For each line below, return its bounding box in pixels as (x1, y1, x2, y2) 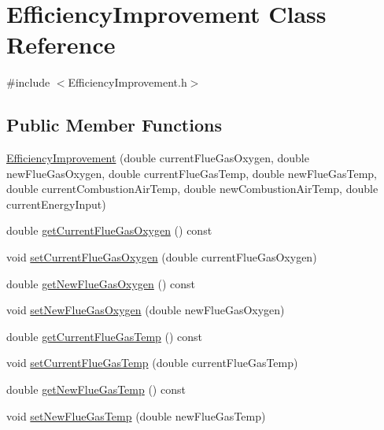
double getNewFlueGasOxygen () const (6, 275, 196, 291)
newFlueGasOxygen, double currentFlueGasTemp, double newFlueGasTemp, (6, 165, 378, 181)
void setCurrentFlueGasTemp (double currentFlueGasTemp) (6, 354, 298, 371)
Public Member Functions (6, 113, 222, 137)
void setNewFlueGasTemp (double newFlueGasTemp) (6, 407, 266, 424)
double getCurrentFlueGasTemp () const (6, 328, 203, 344)
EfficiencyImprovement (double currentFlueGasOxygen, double (6, 150, 309, 166)
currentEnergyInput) (6, 195, 106, 212)
